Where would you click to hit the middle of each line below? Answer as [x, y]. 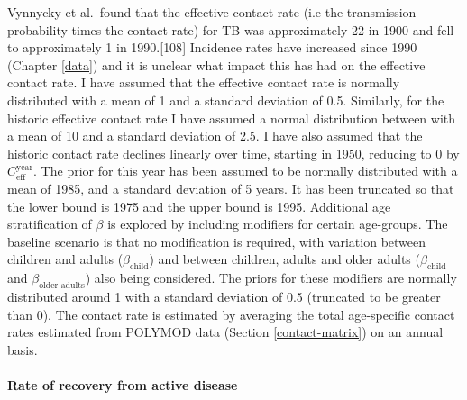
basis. [23, 349]
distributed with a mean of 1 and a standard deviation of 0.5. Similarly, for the [226, 100]
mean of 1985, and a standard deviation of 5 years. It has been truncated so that [231, 188]
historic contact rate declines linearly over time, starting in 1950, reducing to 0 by [233, 153]
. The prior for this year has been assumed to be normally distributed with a [246, 171]
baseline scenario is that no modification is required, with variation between [217, 241]
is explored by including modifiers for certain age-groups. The [278, 224]
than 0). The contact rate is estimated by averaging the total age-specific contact [231, 314]
